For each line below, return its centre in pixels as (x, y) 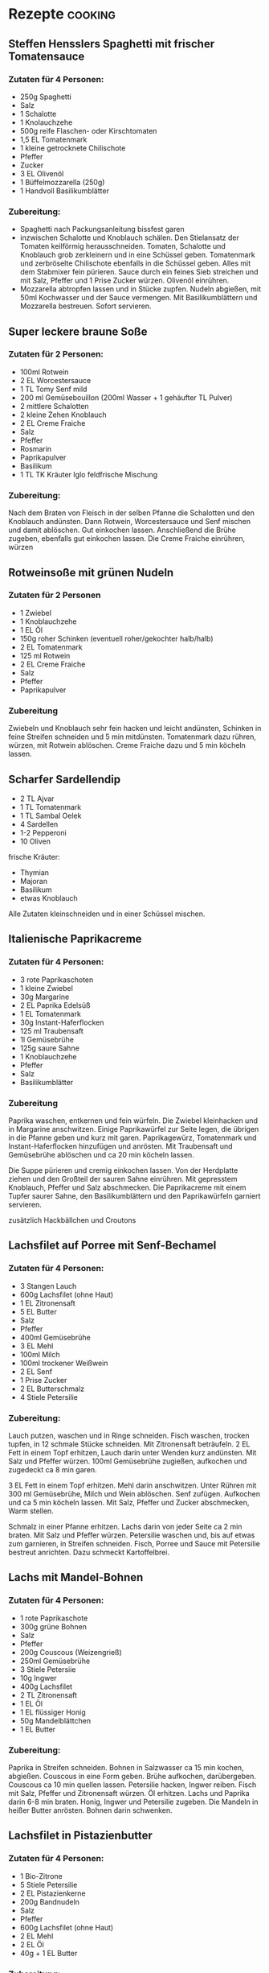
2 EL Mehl (37, 1936)
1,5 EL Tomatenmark (53, 139)
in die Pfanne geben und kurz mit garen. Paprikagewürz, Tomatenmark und (132, 1137)
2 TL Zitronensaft (49, 1694)
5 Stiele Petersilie (49, 1884)
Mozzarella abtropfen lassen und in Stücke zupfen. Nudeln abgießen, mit (141, 289)
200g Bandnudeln (50, 1901)
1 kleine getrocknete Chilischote (73, 148)
